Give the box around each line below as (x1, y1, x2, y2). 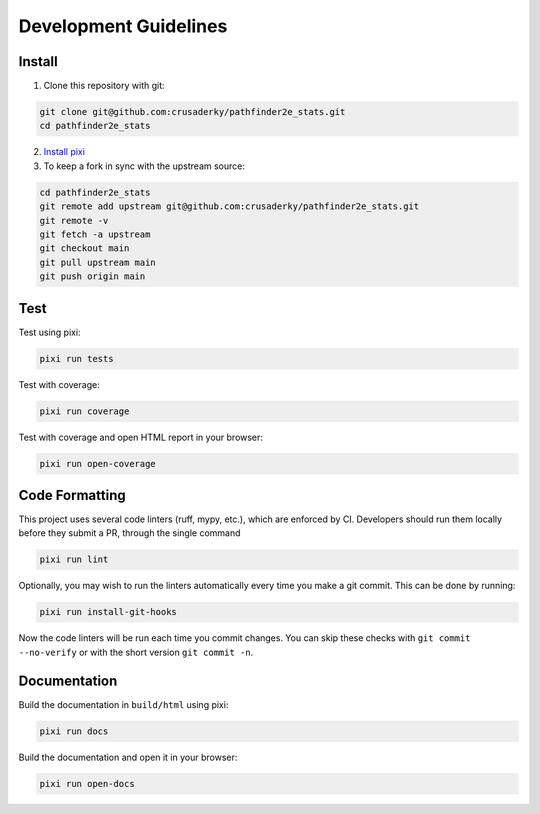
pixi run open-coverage (39, 458, 157, 469)
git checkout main (39, 243, 130, 254)
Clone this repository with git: (43, 80, 165, 92)
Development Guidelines (18, 15, 228, 37)
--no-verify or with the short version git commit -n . (18, 646, 254, 658)
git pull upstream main (39, 256, 157, 268)
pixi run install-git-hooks (39, 606, 177, 618)
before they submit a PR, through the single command (18, 527, 241, 539)
